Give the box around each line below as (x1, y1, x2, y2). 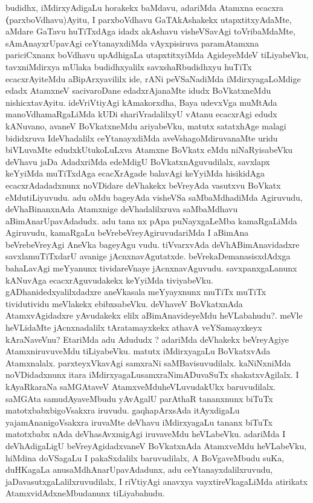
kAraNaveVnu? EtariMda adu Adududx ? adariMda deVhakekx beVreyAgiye (5, 333, 289, 345)
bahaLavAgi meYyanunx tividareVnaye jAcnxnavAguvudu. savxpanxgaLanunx (5, 262, 297, 274)
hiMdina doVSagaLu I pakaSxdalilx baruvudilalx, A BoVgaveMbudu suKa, (5, 451, 285, 464)
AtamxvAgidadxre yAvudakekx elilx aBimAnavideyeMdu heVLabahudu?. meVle (5, 309, 303, 322)
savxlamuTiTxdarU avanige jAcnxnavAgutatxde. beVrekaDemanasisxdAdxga (5, 250, 291, 262)
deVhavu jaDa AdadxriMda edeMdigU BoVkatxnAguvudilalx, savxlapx (5, 155, 270, 167)
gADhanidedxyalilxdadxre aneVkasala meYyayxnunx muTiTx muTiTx (5, 285, 266, 298)
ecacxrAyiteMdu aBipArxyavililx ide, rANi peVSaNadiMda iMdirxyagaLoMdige (5, 72, 301, 85)
